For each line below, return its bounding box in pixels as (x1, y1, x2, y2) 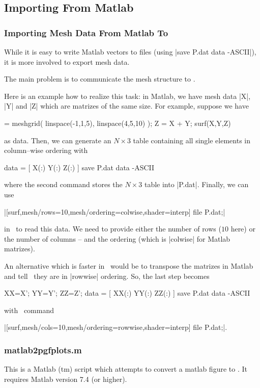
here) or (230, 223, 255, 234)
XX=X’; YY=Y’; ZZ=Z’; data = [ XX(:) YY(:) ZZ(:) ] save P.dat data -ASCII (4, 288, 250, 298)
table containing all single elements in (133, 135, 250, 145)
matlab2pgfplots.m (4, 343, 82, 356)
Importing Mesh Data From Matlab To (4, 26, 168, 39)
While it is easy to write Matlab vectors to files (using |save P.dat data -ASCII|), (4, 46, 256, 57)
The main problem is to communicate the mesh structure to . (4, 73, 195, 84)
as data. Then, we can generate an (4, 135, 111, 145)
